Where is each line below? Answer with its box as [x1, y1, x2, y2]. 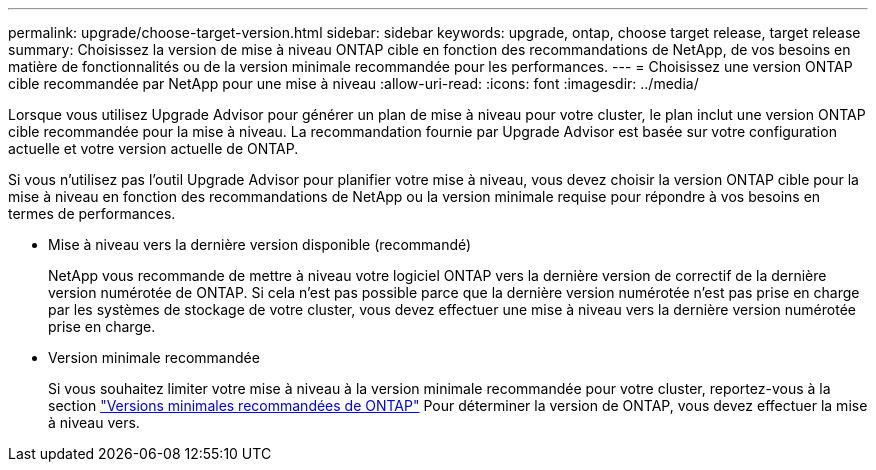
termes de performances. [8, 205, 176, 222]
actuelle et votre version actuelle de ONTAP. [8, 140, 299, 157]
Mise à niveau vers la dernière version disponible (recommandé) [48, 236, 472, 253]
